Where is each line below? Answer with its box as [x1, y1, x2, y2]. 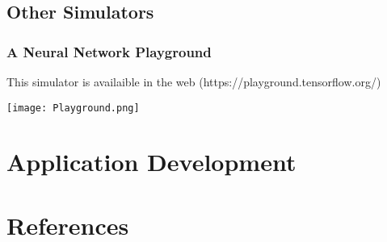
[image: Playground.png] [6, 102, 140, 114]
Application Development [6, 145, 297, 178]
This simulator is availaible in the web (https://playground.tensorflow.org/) [6, 73, 381, 90]
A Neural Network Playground [6, 41, 212, 61]
